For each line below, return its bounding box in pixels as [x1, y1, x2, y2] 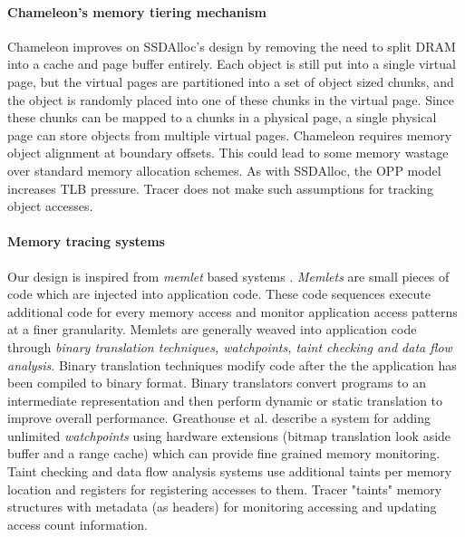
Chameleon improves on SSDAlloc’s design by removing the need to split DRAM [7, 36, 456, 55]
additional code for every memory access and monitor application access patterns [7, 302, 458, 321]
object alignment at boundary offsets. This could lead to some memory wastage [7, 143, 449, 162]
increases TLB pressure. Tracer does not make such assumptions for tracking [7, 178, 433, 197]
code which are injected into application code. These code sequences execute [7, 284, 431, 303]
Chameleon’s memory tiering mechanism [7, 2, 266, 21]
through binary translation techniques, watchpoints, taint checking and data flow [7, 337, 452, 356]
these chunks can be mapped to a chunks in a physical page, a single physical [7, 108, 437, 127]
